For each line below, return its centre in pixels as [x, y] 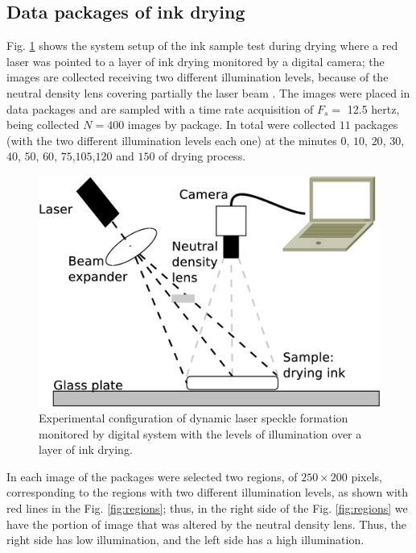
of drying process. [202, 156]
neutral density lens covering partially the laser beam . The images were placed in [208, 92]
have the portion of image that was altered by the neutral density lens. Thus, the [207, 524]
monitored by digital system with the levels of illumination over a [200, 433]
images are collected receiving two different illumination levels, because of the [198, 77]
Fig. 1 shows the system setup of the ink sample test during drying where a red [202, 46]
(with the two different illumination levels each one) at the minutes [172, 140]
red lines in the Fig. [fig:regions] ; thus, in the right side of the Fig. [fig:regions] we [207, 508]
